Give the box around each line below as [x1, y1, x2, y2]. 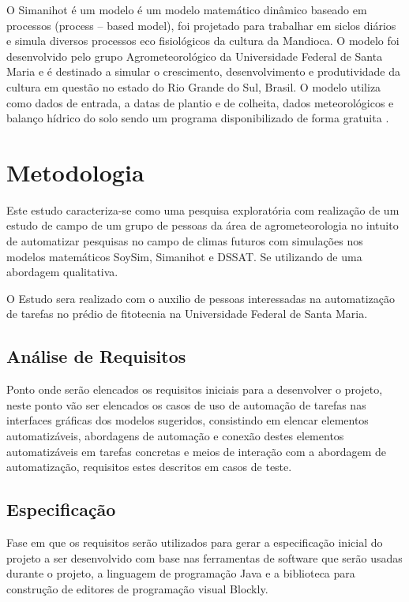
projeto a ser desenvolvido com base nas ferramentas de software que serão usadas [6, 549, 403, 566]
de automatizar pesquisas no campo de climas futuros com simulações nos [6, 233, 363, 249]
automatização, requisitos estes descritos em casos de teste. [6, 458, 292, 475]
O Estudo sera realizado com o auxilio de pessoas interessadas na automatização [6, 290, 396, 306]
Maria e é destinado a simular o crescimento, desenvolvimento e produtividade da [6, 63, 400, 80]
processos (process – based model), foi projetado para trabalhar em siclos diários [6, 17, 396, 33]
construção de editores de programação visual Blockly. [6, 580, 268, 596]
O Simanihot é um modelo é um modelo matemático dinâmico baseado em [6, 2, 367, 17]
